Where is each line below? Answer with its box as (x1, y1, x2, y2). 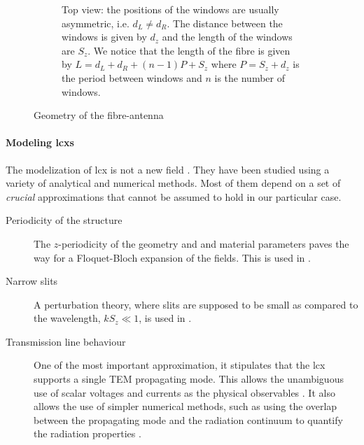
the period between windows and (62, 70, 202, 85)
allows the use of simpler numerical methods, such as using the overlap (34, 399, 337, 414)
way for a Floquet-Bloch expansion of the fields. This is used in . (34, 250, 311, 264)
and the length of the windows (162, 29, 293, 44)
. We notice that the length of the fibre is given (87, 43, 290, 57)
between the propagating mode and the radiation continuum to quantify (34, 412, 343, 427)
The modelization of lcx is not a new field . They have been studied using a (6, 162, 330, 176)
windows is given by (62, 29, 147, 44)
